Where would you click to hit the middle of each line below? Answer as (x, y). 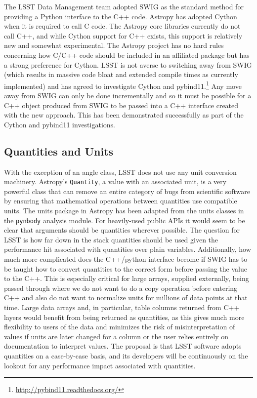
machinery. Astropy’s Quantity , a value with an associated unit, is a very (115, 181)
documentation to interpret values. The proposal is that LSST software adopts (123, 346)
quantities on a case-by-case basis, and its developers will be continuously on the (126, 355)
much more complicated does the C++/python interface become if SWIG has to (126, 259)
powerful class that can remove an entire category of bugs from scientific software (127, 191)
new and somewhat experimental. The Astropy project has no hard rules (114, 45)
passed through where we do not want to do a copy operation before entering (121, 288)
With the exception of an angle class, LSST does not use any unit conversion (120, 172)
